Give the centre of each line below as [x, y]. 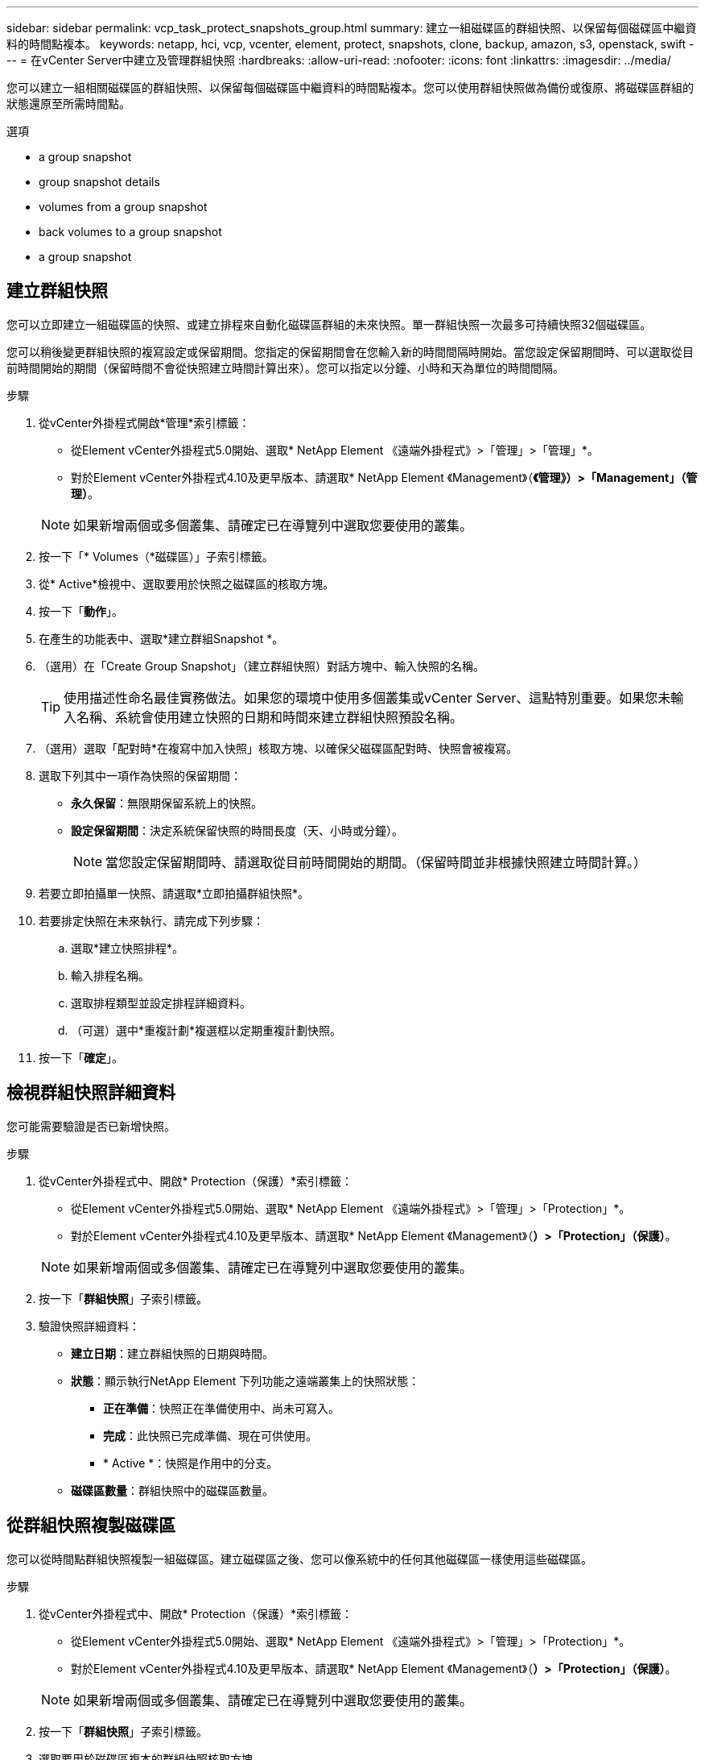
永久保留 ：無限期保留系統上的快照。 [167, 803]
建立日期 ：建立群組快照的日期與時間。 [172, 1353]
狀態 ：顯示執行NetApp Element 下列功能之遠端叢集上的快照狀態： [245, 1380]
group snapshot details [99, 182]
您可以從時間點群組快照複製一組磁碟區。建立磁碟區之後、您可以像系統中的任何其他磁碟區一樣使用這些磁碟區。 [299, 1559]
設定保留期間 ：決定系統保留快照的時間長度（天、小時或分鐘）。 [237, 830]
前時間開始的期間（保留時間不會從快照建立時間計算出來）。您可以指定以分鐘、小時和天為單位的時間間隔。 [285, 367]
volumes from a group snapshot [123, 207]
